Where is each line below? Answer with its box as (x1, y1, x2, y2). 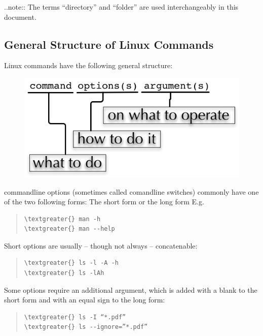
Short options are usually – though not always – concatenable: (4, 240, 198, 251)
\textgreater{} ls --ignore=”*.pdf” (24, 323, 148, 331)
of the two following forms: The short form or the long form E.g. (4, 196, 204, 207)
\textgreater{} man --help (24, 225, 115, 233)
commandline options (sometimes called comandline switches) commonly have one (4, 186, 259, 197)
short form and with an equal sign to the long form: (4, 294, 165, 305)
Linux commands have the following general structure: (4, 60, 173, 71)
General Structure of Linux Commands (4, 36, 214, 52)
